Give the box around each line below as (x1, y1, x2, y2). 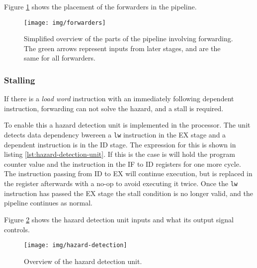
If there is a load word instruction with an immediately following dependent (4, 93, 234, 104)
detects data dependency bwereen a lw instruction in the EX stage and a (4, 130, 226, 140)
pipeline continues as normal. (4, 198, 92, 208)
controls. (4, 224, 30, 234)
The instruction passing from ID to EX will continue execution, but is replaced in (4, 168, 253, 179)
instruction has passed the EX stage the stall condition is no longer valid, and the (4, 188, 253, 198)
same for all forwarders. (24, 53, 95, 63)
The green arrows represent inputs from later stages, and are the (24, 43, 221, 53)
